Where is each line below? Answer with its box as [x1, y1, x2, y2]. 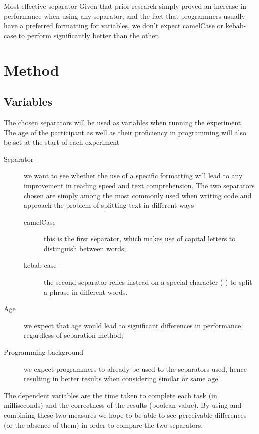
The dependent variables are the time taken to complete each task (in [4, 390, 217, 400]
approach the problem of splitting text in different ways [24, 200, 194, 210]
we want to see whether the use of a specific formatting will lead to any [24, 170, 243, 181]
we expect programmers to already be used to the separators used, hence [24, 363, 247, 374]
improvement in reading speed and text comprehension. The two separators [24, 180, 255, 190]
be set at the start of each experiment [4, 137, 120, 147]
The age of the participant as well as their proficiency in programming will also [4, 127, 246, 137]
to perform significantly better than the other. [18, 30, 160, 40]
